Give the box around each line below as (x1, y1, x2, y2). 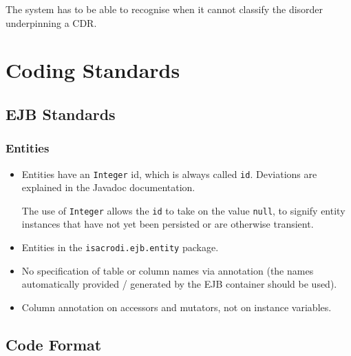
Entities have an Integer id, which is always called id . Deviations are (21, 166, 317, 181)
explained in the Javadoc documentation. (21, 180, 195, 195)
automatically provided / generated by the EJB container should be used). (21, 277, 337, 291)
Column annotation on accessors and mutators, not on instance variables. (21, 299, 332, 314)
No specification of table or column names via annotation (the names (21, 263, 314, 277)
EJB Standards (6, 103, 116, 124)
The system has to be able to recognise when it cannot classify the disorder (6, 2, 323, 16)
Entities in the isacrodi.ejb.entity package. (21, 240, 219, 255)
